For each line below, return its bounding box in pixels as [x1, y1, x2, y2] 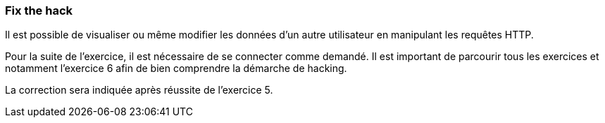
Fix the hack [5, 3, 73, 17]
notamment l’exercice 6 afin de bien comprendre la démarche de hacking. [5, 62, 347, 75]
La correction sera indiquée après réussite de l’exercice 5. [5, 84, 273, 96]
